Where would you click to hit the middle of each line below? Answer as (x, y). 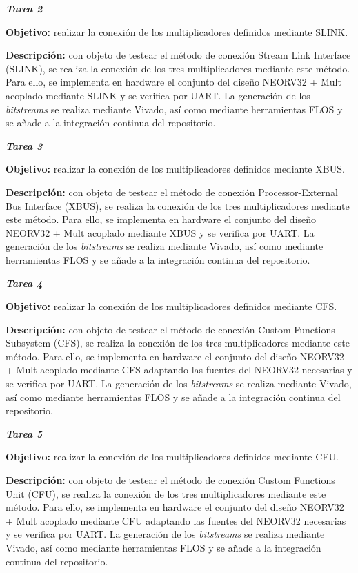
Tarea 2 (24, 8)
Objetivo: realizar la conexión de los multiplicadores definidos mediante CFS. (171, 306)
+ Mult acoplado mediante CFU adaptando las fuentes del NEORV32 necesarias (176, 520)
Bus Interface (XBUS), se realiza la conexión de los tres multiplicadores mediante (178, 205)
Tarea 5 (24, 433)
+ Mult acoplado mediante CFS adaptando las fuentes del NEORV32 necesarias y (179, 370)
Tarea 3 (24, 145)
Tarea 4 (24, 283)
